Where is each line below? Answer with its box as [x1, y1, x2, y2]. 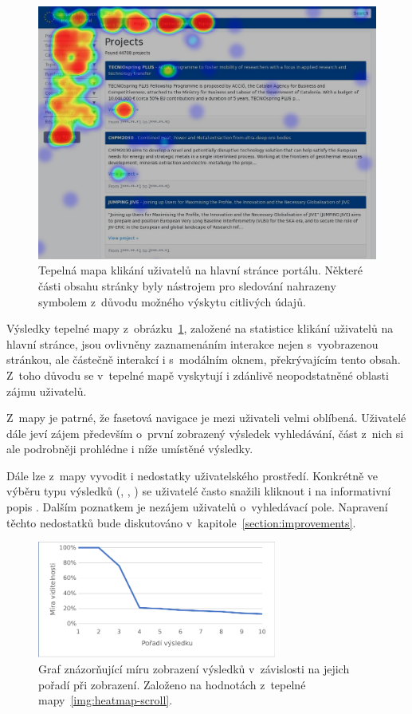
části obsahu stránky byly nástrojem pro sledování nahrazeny [38, 277, 336, 294]
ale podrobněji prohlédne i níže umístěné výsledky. [6, 440, 253, 457]
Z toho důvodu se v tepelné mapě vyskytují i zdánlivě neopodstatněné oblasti [6, 366, 389, 383]
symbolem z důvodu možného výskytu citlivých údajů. [38, 293, 306, 310]
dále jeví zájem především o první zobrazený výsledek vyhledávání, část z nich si [6, 424, 404, 441]
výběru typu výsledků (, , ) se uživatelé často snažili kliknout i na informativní [6, 483, 391, 499]
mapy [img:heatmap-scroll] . [38, 692, 173, 708]
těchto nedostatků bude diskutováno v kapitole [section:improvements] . [6, 514, 356, 531]
